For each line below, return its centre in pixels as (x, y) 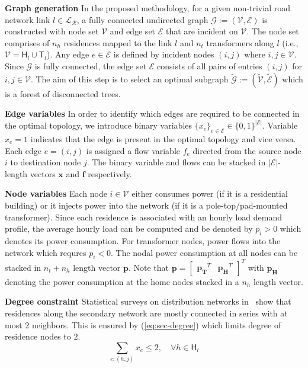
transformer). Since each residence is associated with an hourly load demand (144, 217)
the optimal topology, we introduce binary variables (99, 125)
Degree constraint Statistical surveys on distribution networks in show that (148, 301)
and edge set (133, 31)
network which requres (46, 252)
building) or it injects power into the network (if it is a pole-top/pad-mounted (146, 205)
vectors (43, 173)
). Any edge (68, 54)
